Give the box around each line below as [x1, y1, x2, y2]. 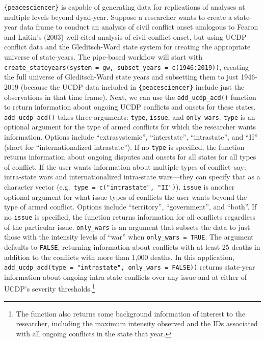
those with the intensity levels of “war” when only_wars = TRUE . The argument [4, 231, 254, 242]
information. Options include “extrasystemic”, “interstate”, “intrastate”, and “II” [4, 131, 258, 142]
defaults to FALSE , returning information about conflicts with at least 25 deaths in [4, 241, 260, 252]
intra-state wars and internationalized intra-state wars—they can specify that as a [4, 171, 260, 182]
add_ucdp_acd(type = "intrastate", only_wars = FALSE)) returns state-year [4, 261, 255, 272]
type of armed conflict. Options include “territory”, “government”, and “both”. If [4, 201, 257, 212]
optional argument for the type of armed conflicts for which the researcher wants [4, 121, 256, 132]
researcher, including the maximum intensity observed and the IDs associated [16, 318, 258, 329]
